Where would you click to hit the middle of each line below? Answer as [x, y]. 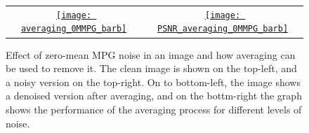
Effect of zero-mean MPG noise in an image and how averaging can [151, 54]
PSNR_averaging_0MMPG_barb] [223, 29]
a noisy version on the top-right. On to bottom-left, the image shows [153, 82]
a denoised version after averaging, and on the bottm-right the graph [154, 96]
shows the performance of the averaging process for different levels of [154, 109]
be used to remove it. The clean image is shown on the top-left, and [151, 68]
